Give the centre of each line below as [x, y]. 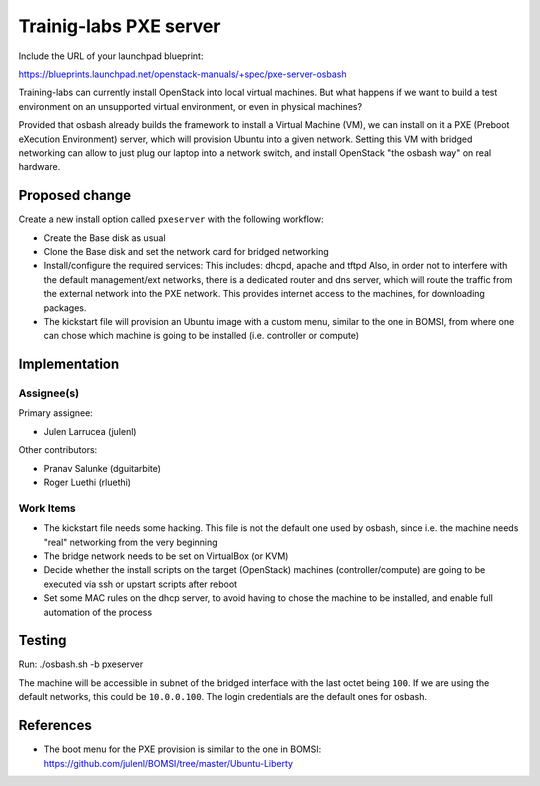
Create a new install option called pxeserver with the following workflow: [171, 219]
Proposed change [75, 195]
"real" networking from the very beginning [131, 542]
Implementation [69, 364]
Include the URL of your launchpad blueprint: [111, 56]
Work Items [47, 508]
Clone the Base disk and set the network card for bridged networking [186, 251]
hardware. [39, 167]
